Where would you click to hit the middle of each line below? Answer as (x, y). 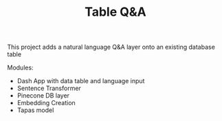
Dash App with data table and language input (81, 81)
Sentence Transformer (49, 88)
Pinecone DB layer (43, 96)
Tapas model (35, 110)
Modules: (20, 68)
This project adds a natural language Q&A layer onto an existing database (111, 47)
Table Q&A (115, 12)
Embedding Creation (46, 103)
